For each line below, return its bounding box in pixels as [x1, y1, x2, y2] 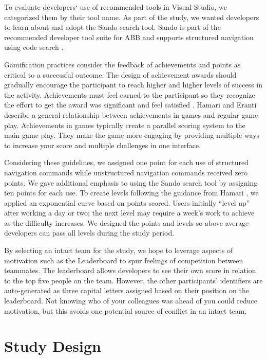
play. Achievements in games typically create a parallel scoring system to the [4, 119, 245, 130]
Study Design [4, 335, 102, 356]
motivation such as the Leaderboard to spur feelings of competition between [4, 255, 243, 265]
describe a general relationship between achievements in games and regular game [4, 109, 258, 120]
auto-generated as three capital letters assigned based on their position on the [4, 285, 249, 296]
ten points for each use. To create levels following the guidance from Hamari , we [4, 187, 259, 198]
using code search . [4, 42, 64, 52]
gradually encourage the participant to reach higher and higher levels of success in [4, 79, 262, 90]
